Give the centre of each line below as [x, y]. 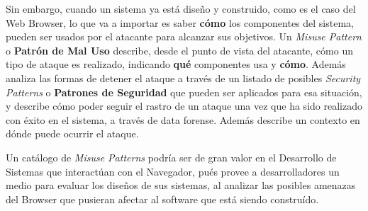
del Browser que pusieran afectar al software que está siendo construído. [162, 199]
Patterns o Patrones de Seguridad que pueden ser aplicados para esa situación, [184, 92]
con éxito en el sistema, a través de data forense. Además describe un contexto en [183, 119]
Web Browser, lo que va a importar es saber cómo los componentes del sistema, [180, 22]
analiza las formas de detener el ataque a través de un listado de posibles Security [183, 78]
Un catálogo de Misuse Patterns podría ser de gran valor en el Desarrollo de [171, 157]
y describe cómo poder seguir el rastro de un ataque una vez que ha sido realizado [184, 106]
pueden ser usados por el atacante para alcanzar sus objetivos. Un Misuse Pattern [184, 36]
